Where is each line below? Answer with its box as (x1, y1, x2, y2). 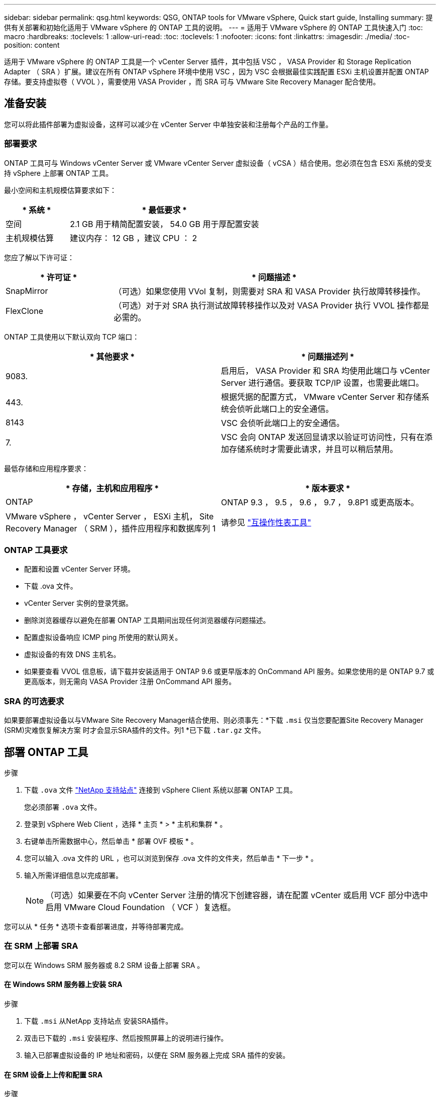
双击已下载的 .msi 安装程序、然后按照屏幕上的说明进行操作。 (24, 1033, 228, 1042)
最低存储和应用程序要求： (4, 464, 88, 473)
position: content (4, 41, 60, 49)
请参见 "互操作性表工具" (221, 517, 311, 527)
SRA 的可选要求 (4, 696, 64, 706)
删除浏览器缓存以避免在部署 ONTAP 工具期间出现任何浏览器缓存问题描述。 (24, 616, 270, 625)
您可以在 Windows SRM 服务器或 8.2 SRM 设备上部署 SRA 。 (4, 960, 204, 969)
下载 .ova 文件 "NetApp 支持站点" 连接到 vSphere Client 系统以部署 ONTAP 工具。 (24, 785, 297, 794)
